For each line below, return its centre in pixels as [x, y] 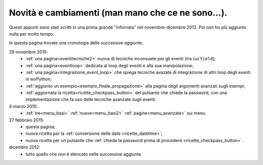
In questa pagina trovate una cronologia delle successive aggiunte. [76, 43]
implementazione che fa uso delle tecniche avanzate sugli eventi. [91, 99]
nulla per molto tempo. [32, 34]
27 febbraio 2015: [27, 120]
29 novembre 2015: [28, 52]
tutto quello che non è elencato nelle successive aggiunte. [84, 154]
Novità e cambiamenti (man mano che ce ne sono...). [118, 13]
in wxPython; [39, 79]
